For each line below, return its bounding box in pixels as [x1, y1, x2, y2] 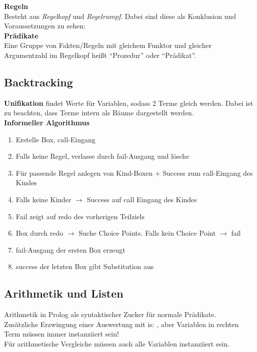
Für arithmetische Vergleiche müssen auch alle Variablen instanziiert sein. [4, 338, 230, 349]
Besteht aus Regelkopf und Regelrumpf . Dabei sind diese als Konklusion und [4, 10, 236, 21]
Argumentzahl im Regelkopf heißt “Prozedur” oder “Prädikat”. [4, 49, 196, 60]
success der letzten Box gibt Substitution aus [15, 261, 154, 272]
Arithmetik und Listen [4, 286, 123, 301]
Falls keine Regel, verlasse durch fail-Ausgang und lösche [15, 151, 189, 161]
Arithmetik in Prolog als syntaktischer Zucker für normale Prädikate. [4, 309, 216, 320]
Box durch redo [15, 228, 63, 238]
